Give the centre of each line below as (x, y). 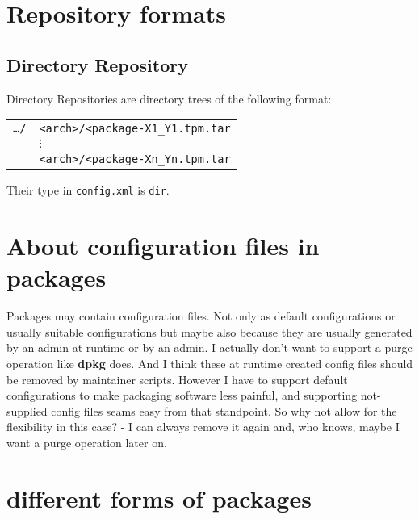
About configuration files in (163, 246)
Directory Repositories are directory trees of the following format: (169, 98)
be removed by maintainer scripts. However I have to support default (177, 379)
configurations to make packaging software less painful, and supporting (182, 395)
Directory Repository (97, 64)
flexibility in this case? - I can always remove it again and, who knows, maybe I (203, 427)
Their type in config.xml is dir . (88, 190)
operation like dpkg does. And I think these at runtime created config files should (210, 363)
